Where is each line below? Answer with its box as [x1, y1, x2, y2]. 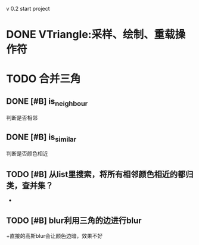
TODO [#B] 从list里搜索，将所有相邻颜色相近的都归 [6, 169, 194, 179]
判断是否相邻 [6, 114, 38, 122]
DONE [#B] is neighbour [6, 96, 88, 108]
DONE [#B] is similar [6, 132, 77, 144]
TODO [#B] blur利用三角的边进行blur [6, 215, 142, 225]
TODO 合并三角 [6, 72, 81, 86]
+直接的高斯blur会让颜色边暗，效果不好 [6, 232, 103, 239]
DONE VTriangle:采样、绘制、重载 [6, 28, 175, 41]
